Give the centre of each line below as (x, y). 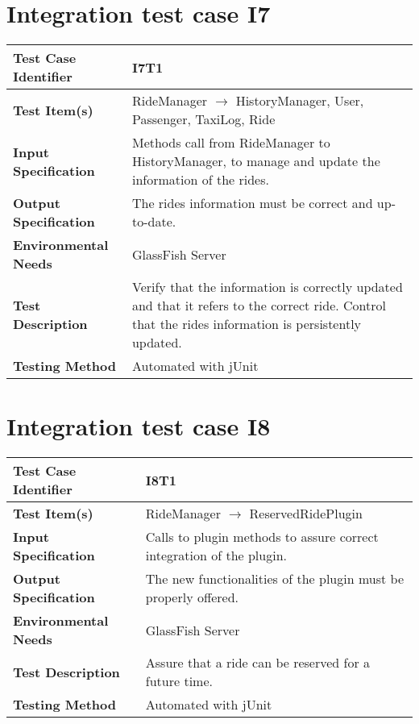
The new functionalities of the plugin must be (274, 579)
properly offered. (192, 597)
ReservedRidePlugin (306, 514)
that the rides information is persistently (247, 324)
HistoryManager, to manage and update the (256, 161)
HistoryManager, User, (300, 101)
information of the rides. (200, 180)
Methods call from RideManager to (231, 143)
